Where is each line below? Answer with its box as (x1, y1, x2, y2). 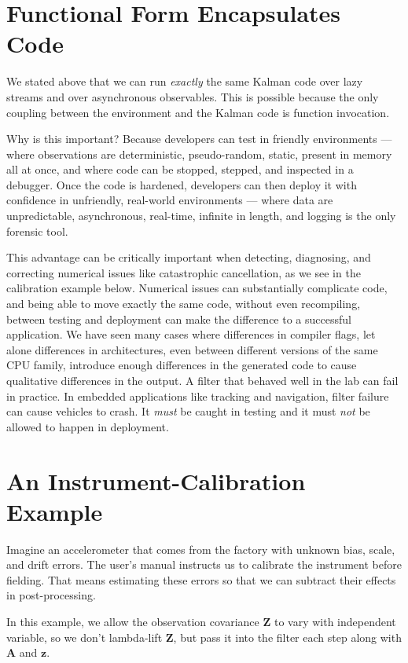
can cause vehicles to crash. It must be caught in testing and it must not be (6, 403, 370, 419)
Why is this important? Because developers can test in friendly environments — (6, 130, 392, 147)
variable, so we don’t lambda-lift (6, 628, 163, 645)
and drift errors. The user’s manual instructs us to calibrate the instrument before (6, 556, 402, 573)
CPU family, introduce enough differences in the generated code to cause (6, 357, 357, 373)
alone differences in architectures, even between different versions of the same (6, 341, 378, 357)
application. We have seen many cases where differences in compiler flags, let (6, 326, 376, 342)
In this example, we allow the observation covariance (6, 614, 259, 630)
